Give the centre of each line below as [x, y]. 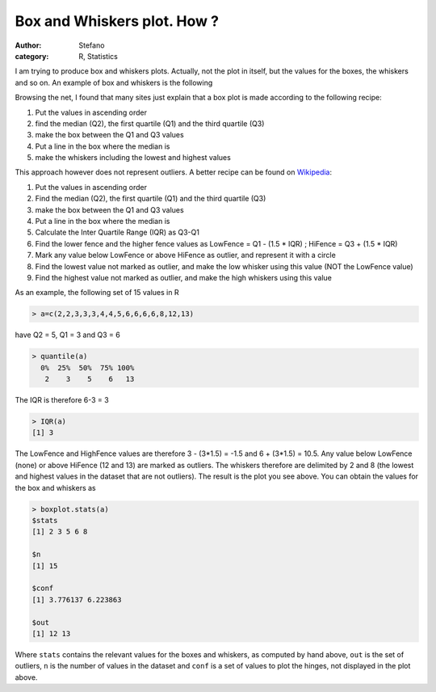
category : [32, 56]
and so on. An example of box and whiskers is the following [114, 82]
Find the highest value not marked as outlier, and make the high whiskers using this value [184, 277]
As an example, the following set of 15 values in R [97, 293]
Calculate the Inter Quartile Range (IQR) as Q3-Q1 [117, 232]
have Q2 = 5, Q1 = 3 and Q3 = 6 [67, 335]
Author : [28, 45]
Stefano [92, 45]
